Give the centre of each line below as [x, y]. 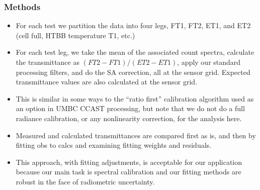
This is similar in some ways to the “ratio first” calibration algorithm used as [135, 98]
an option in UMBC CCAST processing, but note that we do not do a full [130, 108]
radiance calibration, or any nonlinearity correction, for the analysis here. [129, 118]
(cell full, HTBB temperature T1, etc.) [75, 35]
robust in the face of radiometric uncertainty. [85, 181]
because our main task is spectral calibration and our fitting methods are [128, 172]
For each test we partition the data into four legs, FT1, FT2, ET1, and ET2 [133, 25]
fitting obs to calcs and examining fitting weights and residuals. [113, 145]
